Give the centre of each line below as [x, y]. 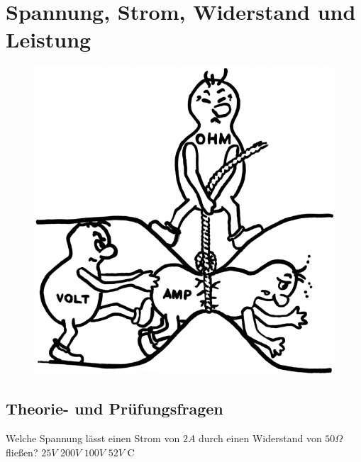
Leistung [49, 39]
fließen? [22, 452]
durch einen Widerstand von [260, 438]
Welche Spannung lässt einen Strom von [93, 438]
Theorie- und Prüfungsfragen [115, 409]
